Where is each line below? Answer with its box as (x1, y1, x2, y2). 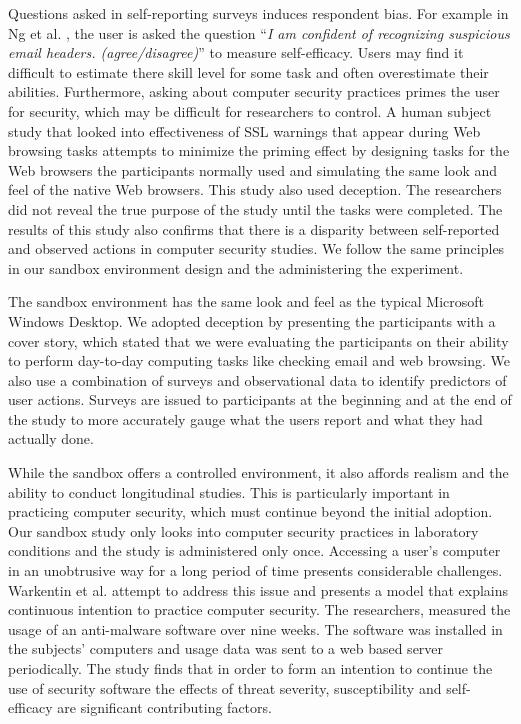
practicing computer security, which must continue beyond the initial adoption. (8, 501, 493, 522)
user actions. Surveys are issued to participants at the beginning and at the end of (8, 389, 512, 410)
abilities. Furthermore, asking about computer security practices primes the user (8, 81, 500, 102)
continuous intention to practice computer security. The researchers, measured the (8, 599, 511, 620)
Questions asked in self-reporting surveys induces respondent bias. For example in (8, 3, 509, 23)
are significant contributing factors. (57, 697, 272, 718)
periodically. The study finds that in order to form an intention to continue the (8, 658, 493, 678)
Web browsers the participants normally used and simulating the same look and (8, 159, 498, 180)
